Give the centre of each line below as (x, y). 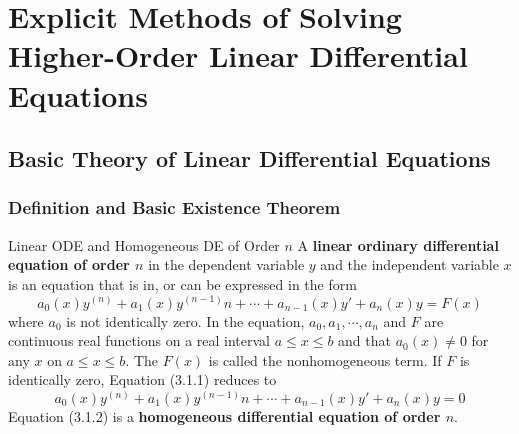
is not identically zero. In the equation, (185, 320)
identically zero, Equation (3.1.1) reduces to (142, 379)
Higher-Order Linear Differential (238, 55)
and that (364, 340)
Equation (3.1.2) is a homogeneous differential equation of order (224, 415)
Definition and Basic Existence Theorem (174, 207)
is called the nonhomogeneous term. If (325, 359)
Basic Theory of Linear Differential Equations (249, 158)
